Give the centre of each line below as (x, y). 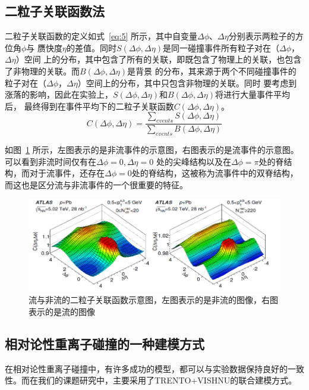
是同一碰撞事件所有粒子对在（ (221, 47)
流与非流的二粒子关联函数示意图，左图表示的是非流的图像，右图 (153, 300)
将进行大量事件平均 (252, 94)
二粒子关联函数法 (55, 11)
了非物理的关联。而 (42, 71)
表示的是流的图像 (62, 311)
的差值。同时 (92, 47)
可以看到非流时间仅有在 (51, 161)
